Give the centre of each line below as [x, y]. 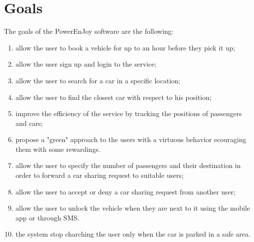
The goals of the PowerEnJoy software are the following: [89, 31]
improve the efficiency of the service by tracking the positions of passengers [129, 113]
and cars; [29, 123]
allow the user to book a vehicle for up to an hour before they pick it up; [125, 47]
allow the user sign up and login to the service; [86, 64]
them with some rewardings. [58, 149]
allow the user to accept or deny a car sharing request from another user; [126, 191]
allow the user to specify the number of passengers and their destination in [128, 165]
